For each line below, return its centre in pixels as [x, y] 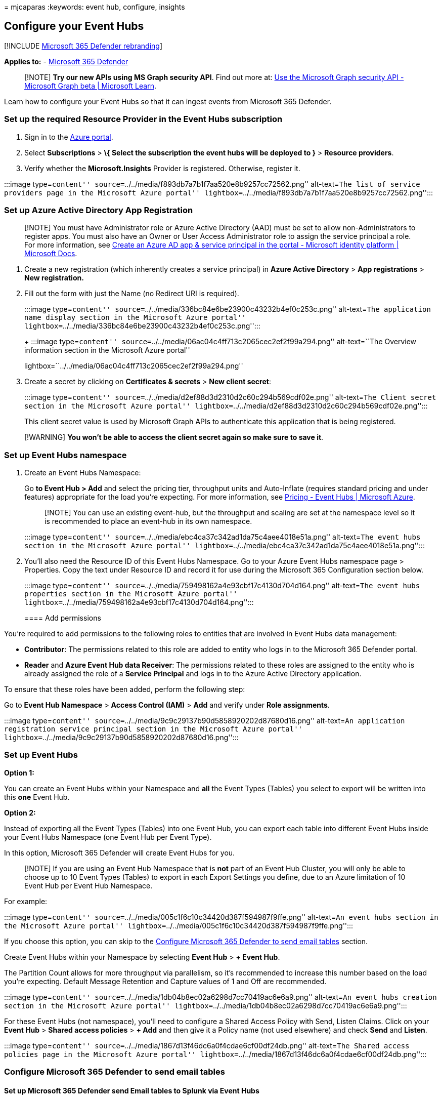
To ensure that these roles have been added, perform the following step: [125, 689]
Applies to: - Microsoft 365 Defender [66, 61]
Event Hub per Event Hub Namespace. [89, 885]
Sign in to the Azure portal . [69, 137]
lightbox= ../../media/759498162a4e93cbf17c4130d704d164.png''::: [139, 602]
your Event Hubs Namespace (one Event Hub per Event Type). [108, 837]
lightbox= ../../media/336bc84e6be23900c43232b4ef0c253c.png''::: [142, 326]
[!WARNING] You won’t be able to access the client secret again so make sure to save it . [174, 437]
